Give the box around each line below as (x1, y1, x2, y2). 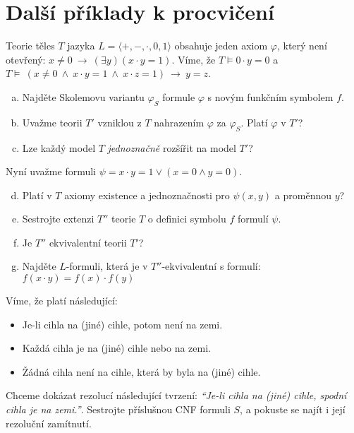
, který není (276, 38, 327, 53)
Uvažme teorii (22, 114, 83, 129)
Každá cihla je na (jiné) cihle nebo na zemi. (22, 340, 211, 355)
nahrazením (154, 114, 205, 129)
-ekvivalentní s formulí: (161, 259, 261, 273)
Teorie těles (6, 38, 55, 53)
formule (162, 89, 195, 104)
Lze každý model (22, 140, 96, 155)
